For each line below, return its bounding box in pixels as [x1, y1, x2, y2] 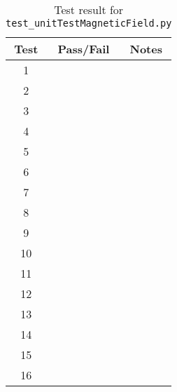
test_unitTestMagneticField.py [6, 18, 172, 29]
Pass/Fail [57, 41, 110, 57]
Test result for [54, 1, 124, 18]
